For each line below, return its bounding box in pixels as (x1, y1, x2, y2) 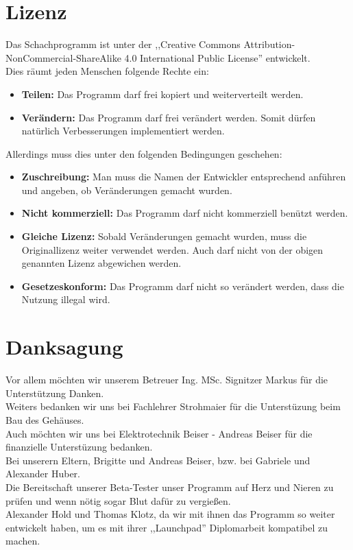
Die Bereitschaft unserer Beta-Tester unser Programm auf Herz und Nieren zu (5, 479, 334, 494)
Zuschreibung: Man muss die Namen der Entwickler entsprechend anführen (21, 169, 346, 184)
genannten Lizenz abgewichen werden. (21, 256, 182, 270)
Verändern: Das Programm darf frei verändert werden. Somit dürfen (21, 110, 316, 124)
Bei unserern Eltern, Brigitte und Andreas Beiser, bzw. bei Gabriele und (5, 453, 311, 467)
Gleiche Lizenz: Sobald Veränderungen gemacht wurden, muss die (21, 229, 307, 243)
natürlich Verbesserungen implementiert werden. (21, 123, 225, 138)
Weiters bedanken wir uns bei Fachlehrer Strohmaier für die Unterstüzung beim (5, 399, 341, 414)
